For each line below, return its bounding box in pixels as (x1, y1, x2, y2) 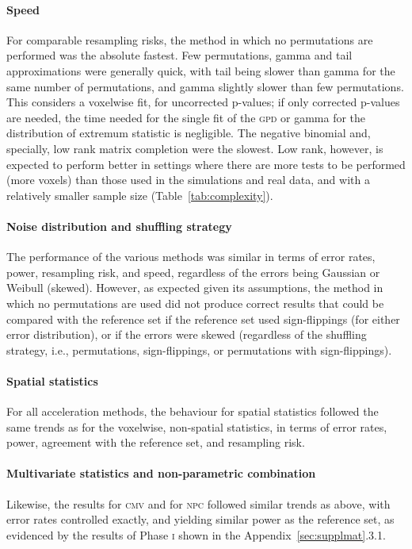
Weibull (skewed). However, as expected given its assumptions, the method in (6, 279, 383, 296)
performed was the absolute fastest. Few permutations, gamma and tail (6, 47, 353, 63)
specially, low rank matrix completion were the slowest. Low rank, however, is (6, 140, 383, 156)
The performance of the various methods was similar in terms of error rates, (6, 248, 376, 265)
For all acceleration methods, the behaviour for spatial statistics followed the (6, 403, 379, 420)
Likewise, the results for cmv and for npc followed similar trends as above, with (6, 495, 391, 512)
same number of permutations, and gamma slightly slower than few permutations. (6, 78, 404, 94)
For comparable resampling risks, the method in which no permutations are (6, 31, 373, 48)
